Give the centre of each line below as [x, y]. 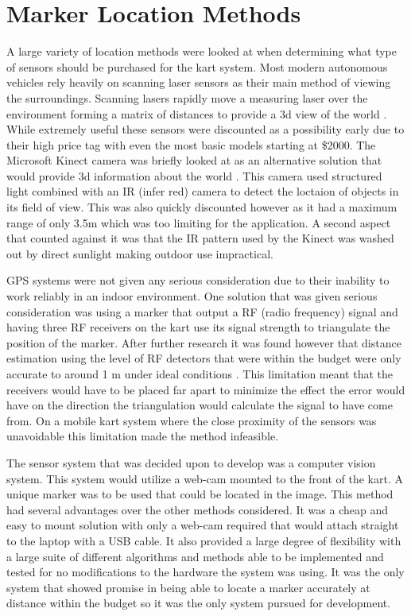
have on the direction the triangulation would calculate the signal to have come [200, 405]
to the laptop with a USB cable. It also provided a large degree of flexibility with [204, 540]
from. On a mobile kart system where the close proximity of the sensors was [192, 420]
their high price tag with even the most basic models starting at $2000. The [191, 144]
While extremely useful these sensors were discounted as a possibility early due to [205, 129]
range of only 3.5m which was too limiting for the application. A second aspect [199, 222]
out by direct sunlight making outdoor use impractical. [140, 253]
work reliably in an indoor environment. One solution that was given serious [192, 296]
